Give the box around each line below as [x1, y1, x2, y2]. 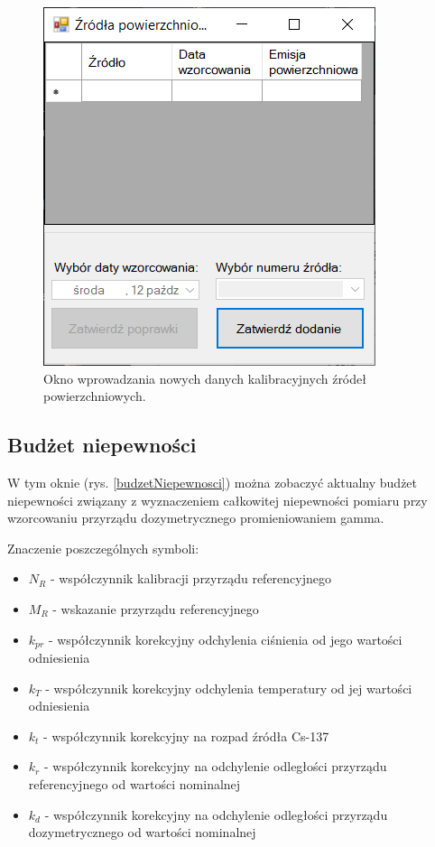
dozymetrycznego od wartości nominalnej [28, 823, 256, 842]
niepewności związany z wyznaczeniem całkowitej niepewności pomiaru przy [7, 490, 428, 509]
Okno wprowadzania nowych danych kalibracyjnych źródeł [43, 368, 366, 387]
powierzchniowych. [43, 386, 146, 405]
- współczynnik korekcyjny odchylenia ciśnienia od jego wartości [48, 629, 403, 648]
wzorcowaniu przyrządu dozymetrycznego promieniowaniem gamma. [7, 508, 384, 527]
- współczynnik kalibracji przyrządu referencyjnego [50, 569, 331, 588]
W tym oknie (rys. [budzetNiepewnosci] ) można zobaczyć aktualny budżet [7, 472, 418, 491]
